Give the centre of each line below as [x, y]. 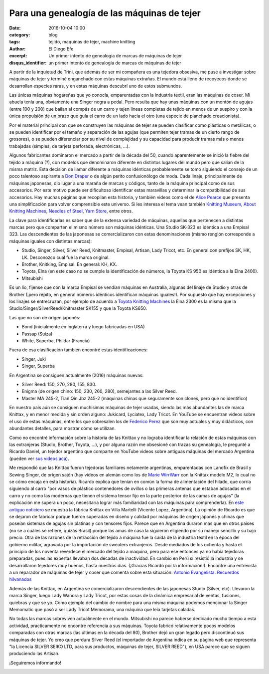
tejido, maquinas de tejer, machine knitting [92, 42]
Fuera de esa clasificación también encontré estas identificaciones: [78, 350]
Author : [17, 49]
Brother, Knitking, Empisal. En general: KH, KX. [69, 264]
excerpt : [18, 56]
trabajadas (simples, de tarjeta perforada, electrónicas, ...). [69, 146]
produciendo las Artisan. [34, 654]
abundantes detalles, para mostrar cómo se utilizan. [63, 429]
